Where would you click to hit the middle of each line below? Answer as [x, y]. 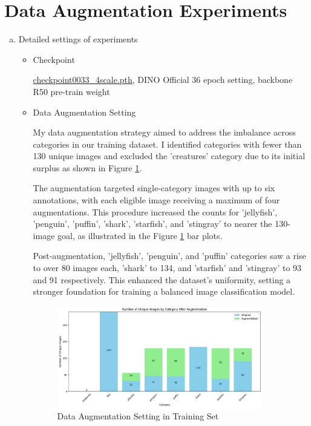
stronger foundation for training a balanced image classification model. [164, 291]
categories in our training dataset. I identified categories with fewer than [167, 144]
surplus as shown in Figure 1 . [87, 167]
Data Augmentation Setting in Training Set [138, 416]
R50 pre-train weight [71, 91]
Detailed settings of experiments [78, 39]
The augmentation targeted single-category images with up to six [154, 188]
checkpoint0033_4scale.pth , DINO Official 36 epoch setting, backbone [163, 80]
